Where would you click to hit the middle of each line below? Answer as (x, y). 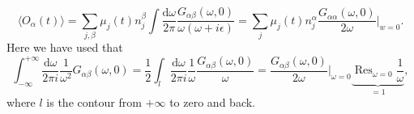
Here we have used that (65, 47)
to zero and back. (212, 102)
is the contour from (94, 102)
